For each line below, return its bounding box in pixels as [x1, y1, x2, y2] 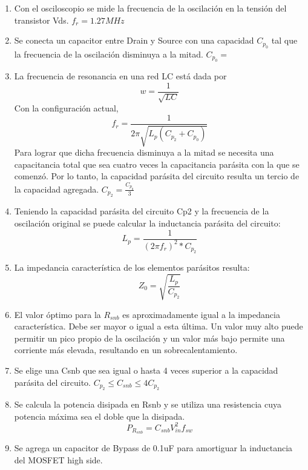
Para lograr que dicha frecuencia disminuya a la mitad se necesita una [14, 146, 274, 159]
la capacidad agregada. [14, 182, 99, 195]
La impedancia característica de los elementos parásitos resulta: [14, 261, 250, 274]
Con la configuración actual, [14, 102, 119, 114]
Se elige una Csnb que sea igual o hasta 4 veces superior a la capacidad [14, 363, 278, 376]
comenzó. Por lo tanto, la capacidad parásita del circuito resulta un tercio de [14, 170, 300, 182]
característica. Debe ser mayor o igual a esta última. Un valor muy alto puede [14, 320, 303, 333]
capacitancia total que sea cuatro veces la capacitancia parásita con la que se [14, 157, 300, 170]
